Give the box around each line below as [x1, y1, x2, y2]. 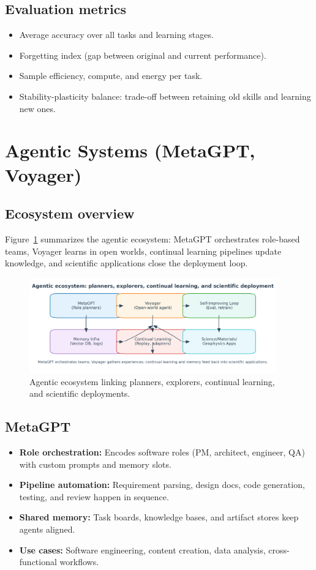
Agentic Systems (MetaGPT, [5, 138, 255, 163]
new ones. [19, 102, 56, 114]
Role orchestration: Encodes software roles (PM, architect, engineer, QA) [19, 446, 305, 459]
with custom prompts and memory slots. [19, 457, 171, 470]
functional [19, 555, 57, 568]
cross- [268, 543, 290, 556]
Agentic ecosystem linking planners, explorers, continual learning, [29, 375, 275, 388]
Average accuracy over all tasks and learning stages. [19, 28, 214, 41]
